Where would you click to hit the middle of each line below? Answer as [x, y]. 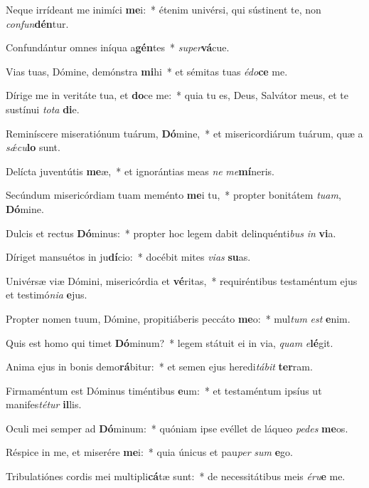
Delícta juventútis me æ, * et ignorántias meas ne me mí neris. [140, 171]
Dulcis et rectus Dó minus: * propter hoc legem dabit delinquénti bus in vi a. [171, 233]
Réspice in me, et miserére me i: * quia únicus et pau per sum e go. [149, 452]
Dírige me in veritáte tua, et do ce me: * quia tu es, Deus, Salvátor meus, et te [177, 95]
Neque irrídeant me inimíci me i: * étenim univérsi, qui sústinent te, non [164, 9]
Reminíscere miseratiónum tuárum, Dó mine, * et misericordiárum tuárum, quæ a [184, 133]
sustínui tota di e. [43, 109]
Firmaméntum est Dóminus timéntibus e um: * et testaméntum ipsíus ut [164, 390]
